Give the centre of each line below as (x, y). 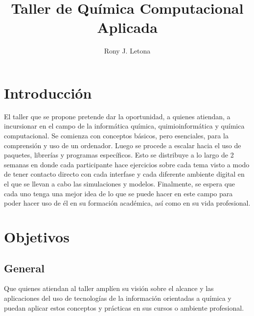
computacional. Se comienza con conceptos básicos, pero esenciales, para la (116, 136)
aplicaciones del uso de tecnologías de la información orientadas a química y (118, 298)
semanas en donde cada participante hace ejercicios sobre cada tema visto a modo (127, 164)
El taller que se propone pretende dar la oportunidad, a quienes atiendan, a (117, 116)
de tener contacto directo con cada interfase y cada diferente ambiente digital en (124, 174)
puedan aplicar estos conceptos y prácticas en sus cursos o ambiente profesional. (124, 307)
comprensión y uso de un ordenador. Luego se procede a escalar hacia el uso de (123, 145)
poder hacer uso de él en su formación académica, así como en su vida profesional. (127, 203)
